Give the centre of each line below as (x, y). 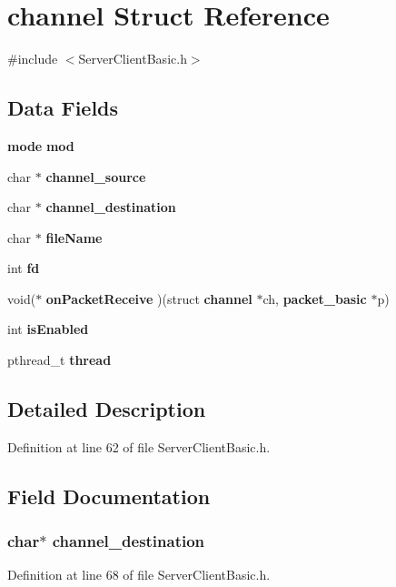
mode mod (41, 145)
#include (33, 59)
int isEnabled (48, 329)
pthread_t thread (59, 360)
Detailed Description (107, 409)
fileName (74, 237)
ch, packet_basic (315, 298)
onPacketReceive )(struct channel (149, 298)
